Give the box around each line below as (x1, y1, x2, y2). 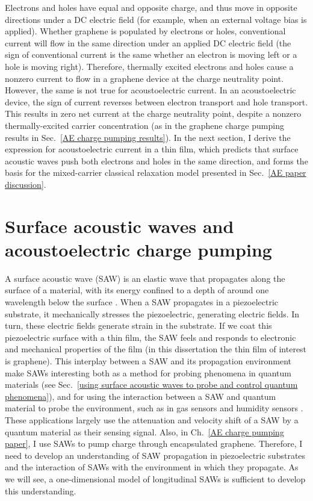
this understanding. (5, 484, 76, 497)
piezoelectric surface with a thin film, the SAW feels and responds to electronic (5, 331, 296, 343)
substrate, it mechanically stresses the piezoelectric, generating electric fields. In (5, 307, 300, 320)
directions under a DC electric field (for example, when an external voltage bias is (5, 13, 307, 25)
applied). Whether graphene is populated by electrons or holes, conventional (5, 25, 286, 37)
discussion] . (5, 178, 46, 190)
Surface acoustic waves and (5, 213, 234, 238)
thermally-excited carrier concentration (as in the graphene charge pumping (5, 119, 284, 131)
